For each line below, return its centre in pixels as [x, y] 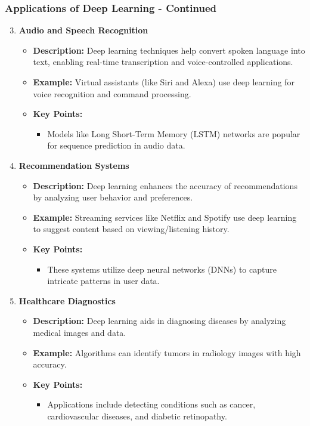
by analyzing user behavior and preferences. [113, 197]
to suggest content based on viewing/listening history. [131, 229]
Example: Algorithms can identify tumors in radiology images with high [167, 352]
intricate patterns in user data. [103, 281]
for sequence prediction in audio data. [116, 145]
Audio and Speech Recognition [83, 30]
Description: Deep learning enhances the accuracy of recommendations [165, 185]
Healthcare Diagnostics [67, 300]
